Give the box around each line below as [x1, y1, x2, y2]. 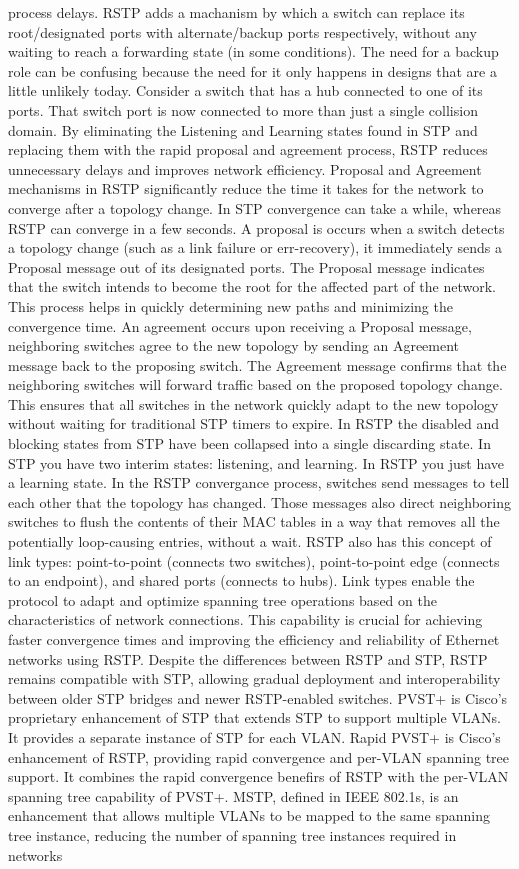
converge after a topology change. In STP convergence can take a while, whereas [8, 197, 502, 218]
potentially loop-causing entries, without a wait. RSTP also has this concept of [8, 531, 492, 552]
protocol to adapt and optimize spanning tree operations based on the [8, 589, 437, 610]
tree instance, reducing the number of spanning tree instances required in [8, 824, 457, 845]
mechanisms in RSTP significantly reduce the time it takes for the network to [8, 178, 484, 199]
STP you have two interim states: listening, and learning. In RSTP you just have [8, 452, 505, 473]
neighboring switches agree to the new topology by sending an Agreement [8, 335, 460, 356]
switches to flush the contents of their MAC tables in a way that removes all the [8, 511, 500, 532]
